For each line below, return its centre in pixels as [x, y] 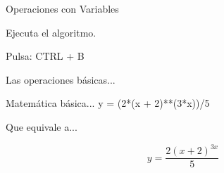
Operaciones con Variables [62, 8]
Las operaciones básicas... [61, 79]
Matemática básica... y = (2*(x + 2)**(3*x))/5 [108, 103]
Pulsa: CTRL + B [45, 56]
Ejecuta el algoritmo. [51, 32]
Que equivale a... [42, 126]
